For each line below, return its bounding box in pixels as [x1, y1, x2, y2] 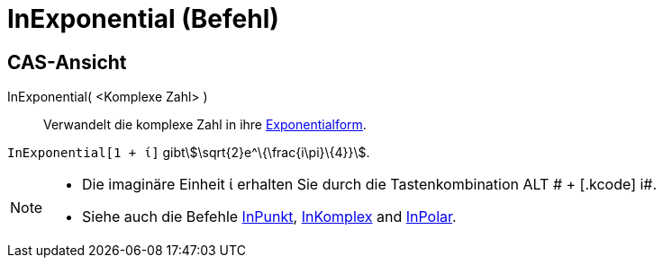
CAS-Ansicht [7, 50, 127, 74]
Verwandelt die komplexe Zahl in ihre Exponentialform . [43, 117, 367, 133]
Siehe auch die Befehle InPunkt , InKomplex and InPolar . [82, 208, 457, 226]
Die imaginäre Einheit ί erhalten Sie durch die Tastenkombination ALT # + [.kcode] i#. [82, 175, 658, 194]
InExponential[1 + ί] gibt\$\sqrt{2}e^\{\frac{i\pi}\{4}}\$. [7, 145, 370, 161]
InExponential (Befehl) [7, 4, 279, 34]
